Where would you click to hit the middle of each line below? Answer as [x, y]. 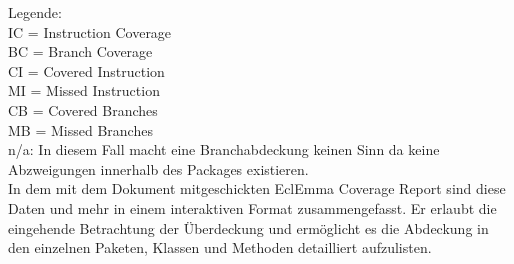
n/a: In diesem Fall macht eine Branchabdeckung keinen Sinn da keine [224, 149]
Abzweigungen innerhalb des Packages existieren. [158, 168]
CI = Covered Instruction [86, 70]
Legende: [35, 12]
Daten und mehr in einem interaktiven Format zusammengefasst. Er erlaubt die [252, 207]
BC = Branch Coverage [80, 51]
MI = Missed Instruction [84, 90]
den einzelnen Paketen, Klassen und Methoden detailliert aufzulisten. [220, 247]
